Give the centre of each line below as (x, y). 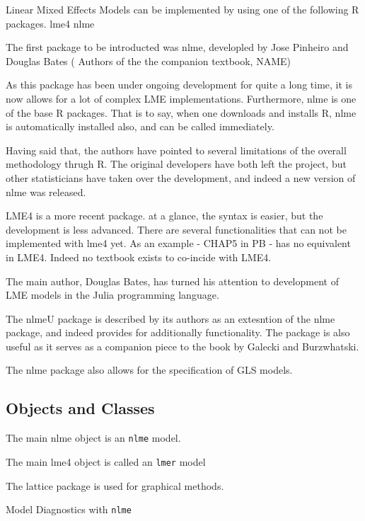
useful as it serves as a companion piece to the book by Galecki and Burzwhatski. (182, 346)
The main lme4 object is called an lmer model (106, 461)
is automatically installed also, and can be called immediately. (140, 126)
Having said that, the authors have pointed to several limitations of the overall (176, 150)
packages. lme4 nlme (50, 23)
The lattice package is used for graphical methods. (115, 485)
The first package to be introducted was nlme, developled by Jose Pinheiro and (177, 47)
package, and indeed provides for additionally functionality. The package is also (178, 332)
